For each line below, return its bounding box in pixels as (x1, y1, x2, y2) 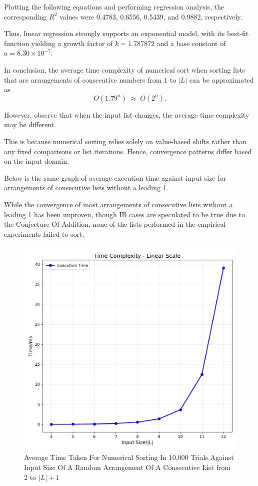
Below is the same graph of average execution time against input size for (4, 172, 226, 183)
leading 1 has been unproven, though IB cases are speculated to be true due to (4, 209, 245, 219)
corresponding (4, 11, 47, 22)
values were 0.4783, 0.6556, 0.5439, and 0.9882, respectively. (59, 11, 242, 22)
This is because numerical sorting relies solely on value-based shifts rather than (4, 136, 247, 146)
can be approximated (189, 74, 254, 85)
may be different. (4, 119, 56, 130)
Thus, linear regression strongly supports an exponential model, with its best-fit (4, 28, 249, 39)
